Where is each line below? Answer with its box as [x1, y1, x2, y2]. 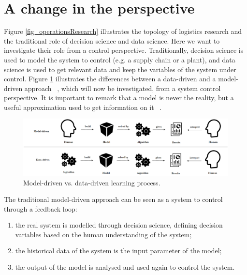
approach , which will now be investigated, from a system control [24, 83, 221, 93]
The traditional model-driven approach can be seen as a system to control [4, 194, 223, 204]
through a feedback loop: [4, 203, 77, 214]
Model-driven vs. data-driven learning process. [23, 178, 160, 188]
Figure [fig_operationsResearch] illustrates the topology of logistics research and [4, 26, 242, 36]
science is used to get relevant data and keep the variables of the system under [4, 64, 236, 74]
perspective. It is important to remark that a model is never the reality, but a [4, 92, 234, 103]
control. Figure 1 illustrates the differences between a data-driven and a [4, 74, 216, 84]
